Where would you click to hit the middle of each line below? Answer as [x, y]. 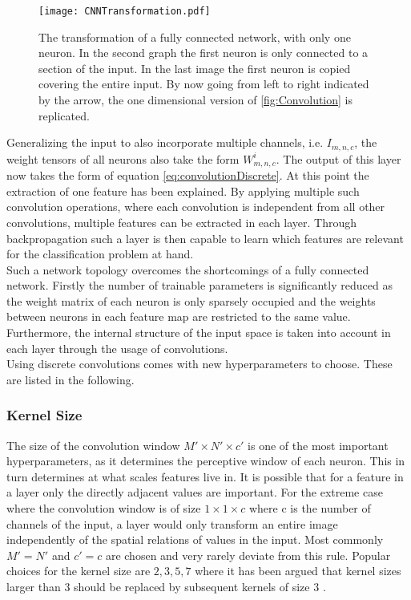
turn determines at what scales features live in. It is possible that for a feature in [205, 476]
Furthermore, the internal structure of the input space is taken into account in [199, 332]
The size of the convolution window [93, 445]
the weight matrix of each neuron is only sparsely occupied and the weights [191, 300]
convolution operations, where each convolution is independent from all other [196, 207]
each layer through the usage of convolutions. [117, 348]
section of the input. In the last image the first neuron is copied [195, 68]
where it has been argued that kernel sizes [298, 571]
